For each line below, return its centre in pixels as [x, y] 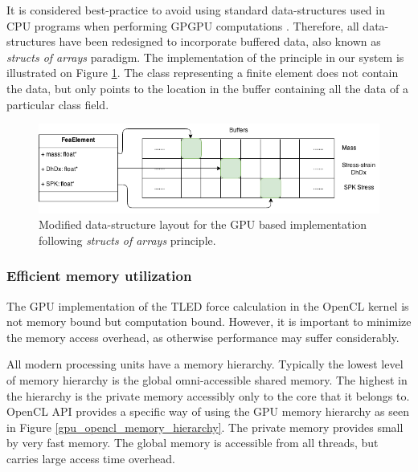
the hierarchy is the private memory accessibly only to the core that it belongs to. [208, 395]
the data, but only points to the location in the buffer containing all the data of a [207, 88]
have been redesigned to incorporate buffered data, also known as [220, 41]
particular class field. [58, 104]
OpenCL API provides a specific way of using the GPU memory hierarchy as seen [208, 411]
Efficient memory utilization [99, 276]
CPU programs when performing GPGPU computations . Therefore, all [183, 25]
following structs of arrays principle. [127, 240]
